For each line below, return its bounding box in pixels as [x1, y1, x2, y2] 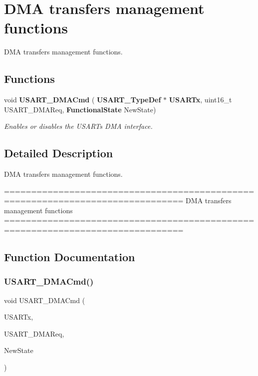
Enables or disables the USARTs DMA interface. [4, 121, 153, 131]
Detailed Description [4, 145, 113, 161]
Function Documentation [4, 249, 135, 265]
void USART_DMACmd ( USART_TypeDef [4, 94, 161, 105]
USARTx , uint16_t [169, 94, 232, 105]
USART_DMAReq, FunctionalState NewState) [4, 104, 156, 114]
